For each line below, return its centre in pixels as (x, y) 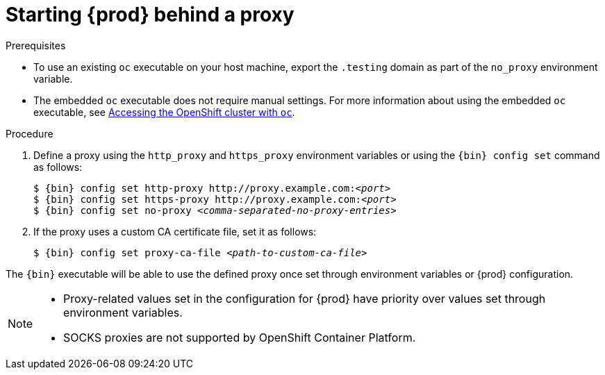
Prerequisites (36, 45)
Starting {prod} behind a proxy (150, 15)
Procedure (30, 133)
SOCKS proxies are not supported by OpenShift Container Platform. (240, 337)
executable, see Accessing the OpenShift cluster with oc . (164, 112)
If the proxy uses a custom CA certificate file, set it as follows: (175, 231)
